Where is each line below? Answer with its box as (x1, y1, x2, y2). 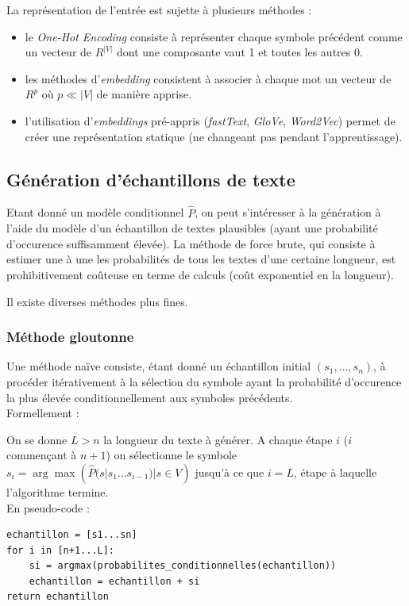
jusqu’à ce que (195, 463, 264, 480)
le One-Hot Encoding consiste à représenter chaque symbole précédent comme (25, 28, 403, 44)
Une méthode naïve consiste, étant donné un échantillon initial (6, 358, 311, 374)
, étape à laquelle (293, 463, 377, 480)
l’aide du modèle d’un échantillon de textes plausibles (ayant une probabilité (6, 220, 378, 236)
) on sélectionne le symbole (106, 447, 237, 463)
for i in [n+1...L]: (6, 544, 115, 556)
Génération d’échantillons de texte (6, 167, 295, 191)
